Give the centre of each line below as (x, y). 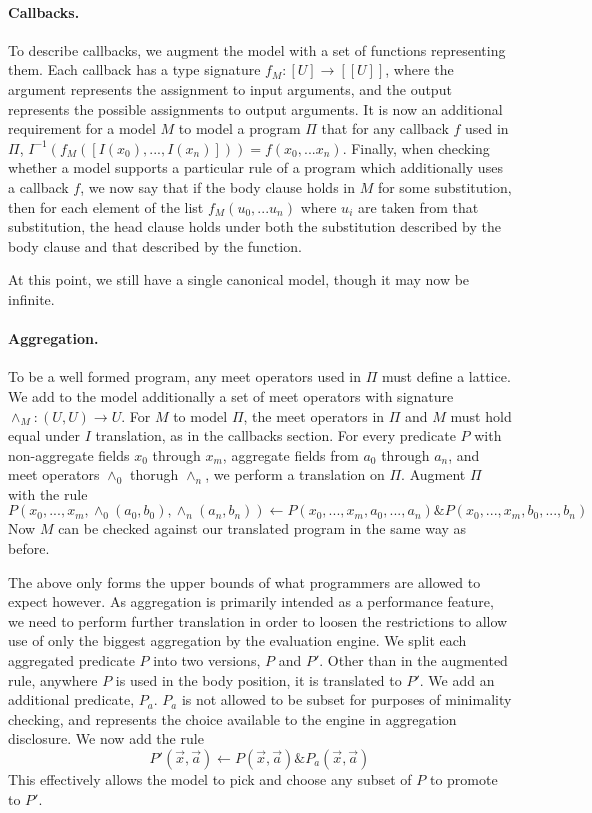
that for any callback (385, 128)
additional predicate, (71, 699)
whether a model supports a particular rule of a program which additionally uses (255, 167)
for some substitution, (444, 186)
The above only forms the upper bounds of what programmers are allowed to (244, 581)
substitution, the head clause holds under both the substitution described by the (255, 226)
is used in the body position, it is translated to (258, 679)
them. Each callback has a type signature (134, 69)
